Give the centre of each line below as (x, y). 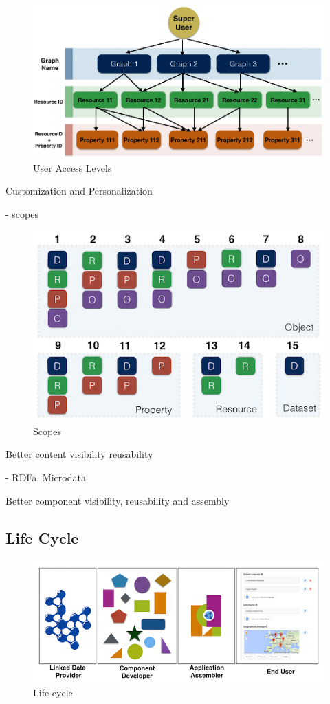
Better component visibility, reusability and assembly (118, 500)
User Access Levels (73, 167)
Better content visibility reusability (79, 454)
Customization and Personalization (79, 191)
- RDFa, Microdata (46, 477)
